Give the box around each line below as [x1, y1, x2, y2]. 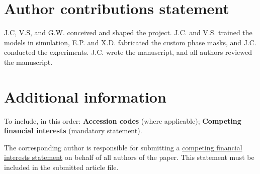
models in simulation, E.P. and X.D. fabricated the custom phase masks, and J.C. [4, 37, 256, 47]
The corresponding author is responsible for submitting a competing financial [4, 142, 242, 152]
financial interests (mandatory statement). [4, 125, 142, 136]
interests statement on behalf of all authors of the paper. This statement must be [4, 152, 254, 162]
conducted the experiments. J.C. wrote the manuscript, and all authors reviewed [4, 47, 252, 57]
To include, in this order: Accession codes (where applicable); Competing [4, 115, 241, 126]
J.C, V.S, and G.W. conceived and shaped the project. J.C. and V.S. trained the [4, 27, 252, 38]
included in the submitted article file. [4, 162, 119, 172]
